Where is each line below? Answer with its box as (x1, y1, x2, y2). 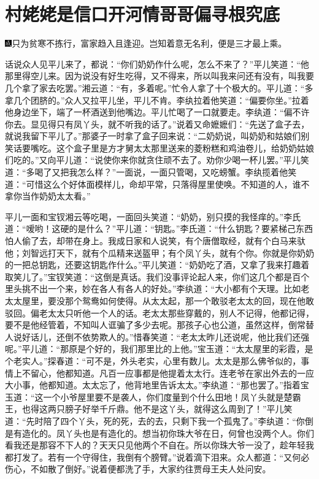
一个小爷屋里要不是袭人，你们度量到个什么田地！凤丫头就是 (43, 390, 284, 403)
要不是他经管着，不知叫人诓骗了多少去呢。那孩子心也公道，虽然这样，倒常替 (5, 318, 314, 331)
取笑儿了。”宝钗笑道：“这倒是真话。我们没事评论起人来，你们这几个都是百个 (5, 270, 310, 283)
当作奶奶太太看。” (21, 190, 91, 202)
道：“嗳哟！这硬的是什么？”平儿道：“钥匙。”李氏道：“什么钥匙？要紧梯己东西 (5, 222, 313, 235)
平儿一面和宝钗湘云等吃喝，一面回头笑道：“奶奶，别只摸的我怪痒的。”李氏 (5, 210, 301, 223)
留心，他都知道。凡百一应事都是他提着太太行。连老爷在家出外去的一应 (30, 366, 314, 379)
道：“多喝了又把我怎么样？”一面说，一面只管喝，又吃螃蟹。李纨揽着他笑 (5, 166, 297, 178)
